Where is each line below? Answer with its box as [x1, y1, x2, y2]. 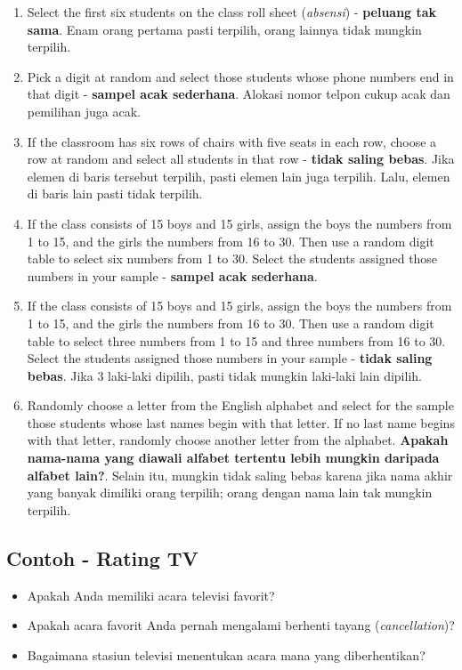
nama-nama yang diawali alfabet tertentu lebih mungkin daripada [27, 448, 440, 467]
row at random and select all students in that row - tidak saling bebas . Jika [27, 149, 455, 168]
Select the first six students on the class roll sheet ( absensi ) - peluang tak [27, 3, 437, 20]
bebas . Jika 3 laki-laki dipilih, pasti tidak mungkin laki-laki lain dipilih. [27, 366, 422, 384]
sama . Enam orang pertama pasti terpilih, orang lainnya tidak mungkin [27, 20, 422, 38]
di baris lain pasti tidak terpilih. [27, 184, 203, 203]
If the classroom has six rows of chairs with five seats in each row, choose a [27, 132, 437, 150]
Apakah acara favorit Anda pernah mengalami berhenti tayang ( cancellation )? [27, 616, 455, 634]
